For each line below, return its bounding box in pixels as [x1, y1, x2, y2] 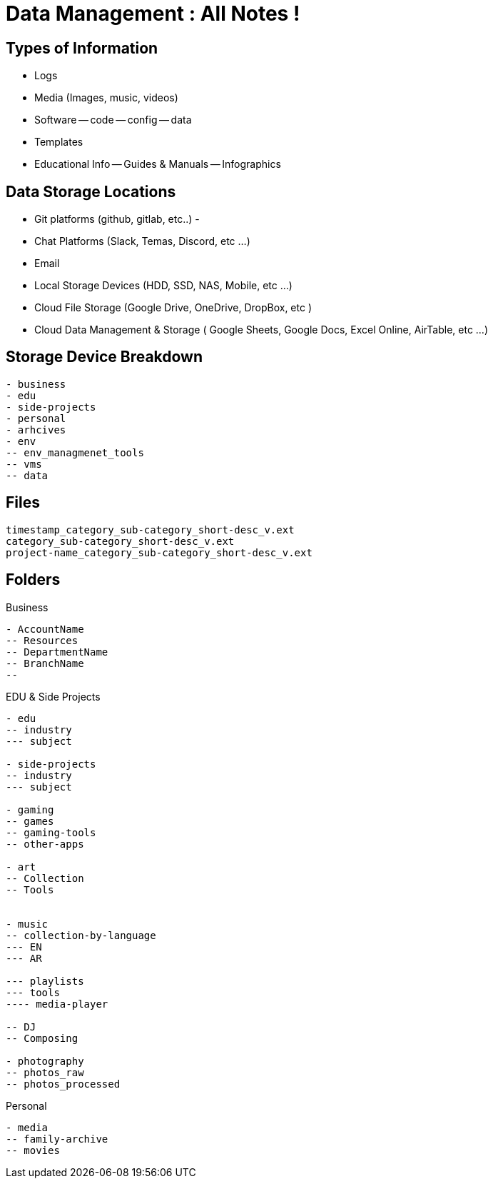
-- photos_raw [6, 1066, 84, 1078]
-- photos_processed [6, 1078, 121, 1090]
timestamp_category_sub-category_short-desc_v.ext [6, 523, 295, 536]
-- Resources [6, 634, 78, 646]
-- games [6, 815, 54, 827]
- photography [6, 1055, 84, 1067]
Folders [6, 571, 61, 589]
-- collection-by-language [6, 929, 156, 941]
